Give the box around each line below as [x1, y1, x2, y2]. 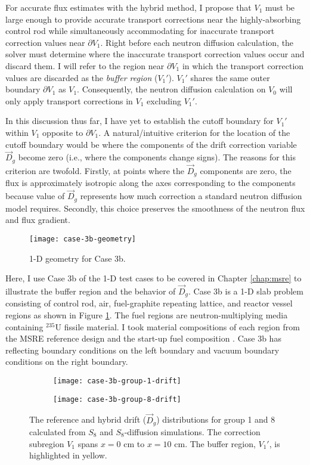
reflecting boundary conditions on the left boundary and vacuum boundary [5, 343, 280, 356]
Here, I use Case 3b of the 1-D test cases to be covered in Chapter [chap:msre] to [5, 272, 302, 284]
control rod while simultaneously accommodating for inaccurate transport [5, 24, 275, 37]
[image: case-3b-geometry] [29, 234, 136, 243]
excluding [147, 94, 181, 107]
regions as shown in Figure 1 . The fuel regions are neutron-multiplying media [5, 309, 288, 321]
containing [5, 320, 44, 333]
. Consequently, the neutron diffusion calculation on [77, 83, 266, 95]
